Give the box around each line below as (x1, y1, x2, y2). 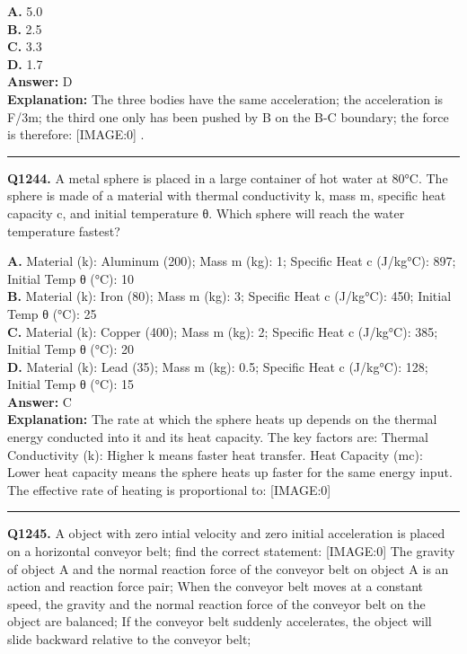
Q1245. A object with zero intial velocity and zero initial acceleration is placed (7, 524, 445, 543)
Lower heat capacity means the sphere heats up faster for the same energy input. (7, 463, 453, 482)
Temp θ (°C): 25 (7, 304, 97, 323)
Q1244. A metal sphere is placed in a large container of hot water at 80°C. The (7, 168, 448, 187)
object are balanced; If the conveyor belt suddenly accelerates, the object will (7, 612, 432, 631)
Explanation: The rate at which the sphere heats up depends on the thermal (7, 410, 437, 429)
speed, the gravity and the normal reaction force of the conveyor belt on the (7, 594, 426, 613)
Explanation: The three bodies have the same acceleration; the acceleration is (7, 89, 444, 108)
